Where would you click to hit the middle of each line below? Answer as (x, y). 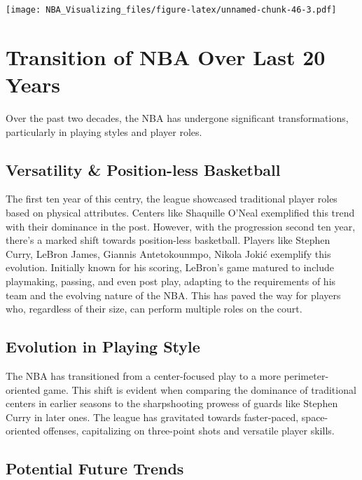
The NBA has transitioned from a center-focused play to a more (143, 375)
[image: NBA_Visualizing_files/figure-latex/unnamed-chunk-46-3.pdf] (171, 10)
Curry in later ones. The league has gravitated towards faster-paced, (152, 417)
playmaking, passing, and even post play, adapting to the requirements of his (171, 281)
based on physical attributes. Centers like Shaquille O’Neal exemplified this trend (180, 212)
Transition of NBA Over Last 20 (166, 56)
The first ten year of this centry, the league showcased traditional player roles (172, 199)
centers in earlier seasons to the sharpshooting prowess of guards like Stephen (172, 403)
